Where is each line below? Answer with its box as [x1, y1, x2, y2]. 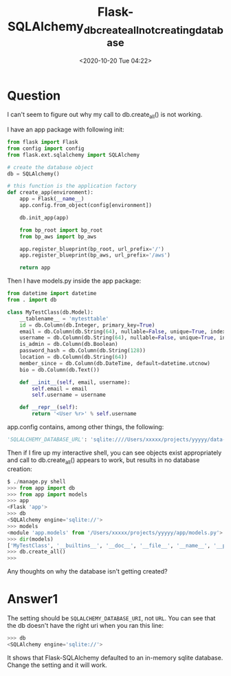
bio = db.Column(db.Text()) [19, 366, 100, 373]
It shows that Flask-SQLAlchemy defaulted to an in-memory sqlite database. [7, 653, 223, 662]
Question [7, 87, 60, 103]
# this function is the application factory [7, 183, 137, 190]
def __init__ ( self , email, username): [19, 379, 131, 386]
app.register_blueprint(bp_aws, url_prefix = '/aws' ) [19, 252, 170, 259]
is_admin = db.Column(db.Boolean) [19, 341, 118, 348]
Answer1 [7, 591, 58, 607]
